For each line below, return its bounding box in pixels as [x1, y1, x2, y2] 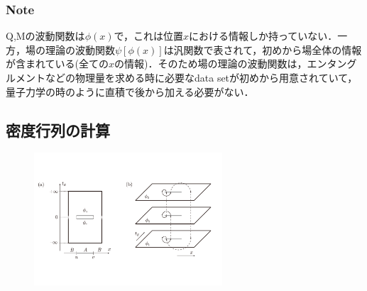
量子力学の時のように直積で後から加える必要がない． [6, 84, 254, 99]
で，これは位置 [114, 28, 183, 43]
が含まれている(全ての [6, 56, 109, 71]
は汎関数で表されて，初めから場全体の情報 [163, 42, 362, 57]
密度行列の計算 [6, 119, 110, 141]
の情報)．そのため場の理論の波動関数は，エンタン [114, 56, 347, 71]
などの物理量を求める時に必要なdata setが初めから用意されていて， [45, 70, 358, 84]
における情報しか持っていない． [188, 28, 338, 43]
